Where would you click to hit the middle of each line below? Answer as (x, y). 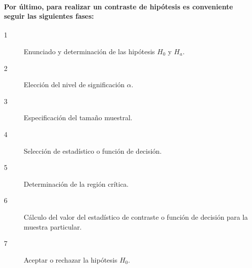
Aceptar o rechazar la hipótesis (71, 259)
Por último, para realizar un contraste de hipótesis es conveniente (119, 6)
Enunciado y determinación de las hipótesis (89, 51)
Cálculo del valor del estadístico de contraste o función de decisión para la (136, 217)
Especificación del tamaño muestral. (78, 117)
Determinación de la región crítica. (76, 184)
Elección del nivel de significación (74, 84)
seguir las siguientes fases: (49, 16)
